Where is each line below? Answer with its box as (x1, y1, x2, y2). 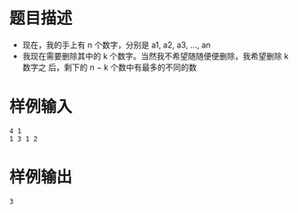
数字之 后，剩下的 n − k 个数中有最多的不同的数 (21, 62, 197, 72)
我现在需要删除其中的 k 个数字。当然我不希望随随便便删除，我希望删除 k (21, 50, 289, 61)
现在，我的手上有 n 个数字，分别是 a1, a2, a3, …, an (21, 39, 211, 50)
